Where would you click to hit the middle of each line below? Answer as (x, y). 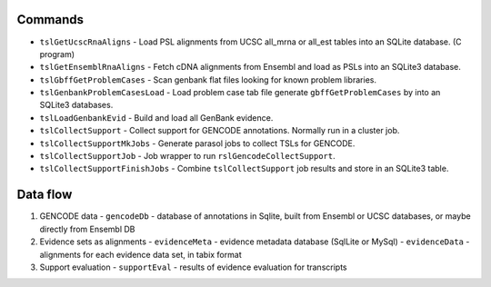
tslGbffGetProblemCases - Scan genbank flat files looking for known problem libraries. (208, 79)
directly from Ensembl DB (87, 229)
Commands (50, 20)
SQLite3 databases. (76, 105)
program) (57, 54)
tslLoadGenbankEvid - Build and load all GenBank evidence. (156, 117)
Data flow (45, 195)
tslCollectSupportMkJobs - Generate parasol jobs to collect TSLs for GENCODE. (197, 143)
